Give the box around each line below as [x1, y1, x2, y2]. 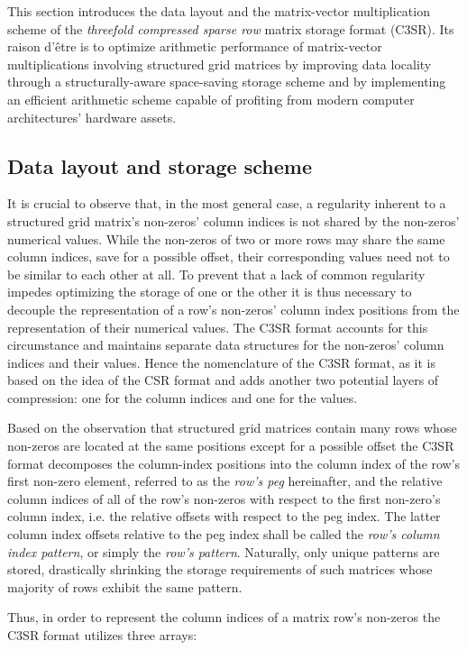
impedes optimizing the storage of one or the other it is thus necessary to [7, 282, 412, 301]
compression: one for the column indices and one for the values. [7, 388, 358, 407]
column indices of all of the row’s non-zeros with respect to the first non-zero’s [7, 489, 441, 508]
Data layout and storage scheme [7, 151, 312, 179]
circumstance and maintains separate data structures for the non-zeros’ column [7, 335, 444, 354]
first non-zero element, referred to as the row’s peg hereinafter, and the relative [7, 471, 443, 490]
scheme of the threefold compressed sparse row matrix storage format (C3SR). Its [7, 19, 454, 38]
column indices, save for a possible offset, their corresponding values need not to [7, 247, 450, 266]
